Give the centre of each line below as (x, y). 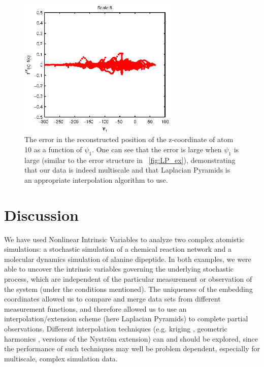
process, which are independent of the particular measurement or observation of (128, 279)
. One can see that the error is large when (157, 149)
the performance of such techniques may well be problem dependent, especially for (132, 348)
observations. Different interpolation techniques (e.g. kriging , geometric (116, 328)
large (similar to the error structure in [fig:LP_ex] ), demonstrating (130, 160)
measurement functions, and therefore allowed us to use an (95, 308)
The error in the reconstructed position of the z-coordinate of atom (129, 139)
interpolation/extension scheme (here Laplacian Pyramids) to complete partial (126, 319)
